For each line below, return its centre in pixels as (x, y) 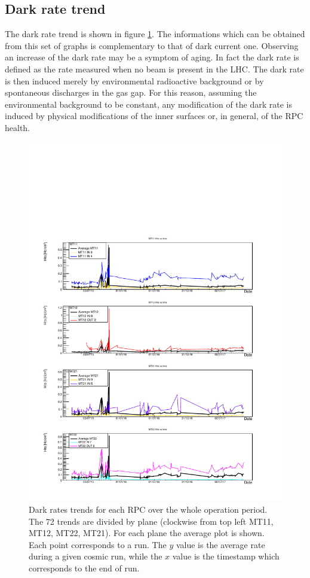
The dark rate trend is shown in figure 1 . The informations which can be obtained (155, 34)
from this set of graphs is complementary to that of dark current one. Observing (152, 45)
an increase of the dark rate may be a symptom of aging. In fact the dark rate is (152, 57)
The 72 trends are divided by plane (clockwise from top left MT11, (151, 521)
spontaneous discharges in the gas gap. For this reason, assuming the (131, 92)
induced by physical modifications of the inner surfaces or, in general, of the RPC (154, 116)
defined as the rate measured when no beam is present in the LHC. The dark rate (154, 69)
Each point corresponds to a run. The (98, 544)
